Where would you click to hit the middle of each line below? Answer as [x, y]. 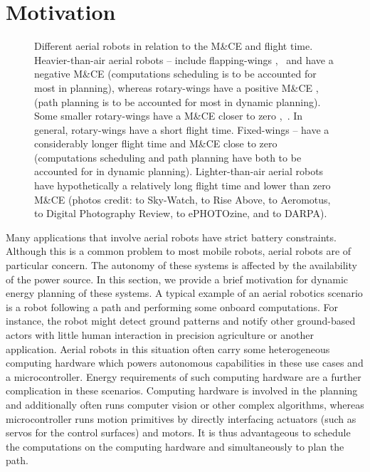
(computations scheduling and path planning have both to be [168, 157]
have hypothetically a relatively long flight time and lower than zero [183, 185]
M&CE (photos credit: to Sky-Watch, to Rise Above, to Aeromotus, [183, 199]
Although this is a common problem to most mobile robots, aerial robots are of [179, 251]
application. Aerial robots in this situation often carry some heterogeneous [168, 348]
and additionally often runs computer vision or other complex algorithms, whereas [185, 404]
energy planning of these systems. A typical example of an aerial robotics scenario [184, 293]
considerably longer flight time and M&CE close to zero [156, 143]
